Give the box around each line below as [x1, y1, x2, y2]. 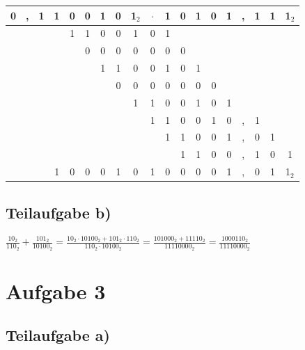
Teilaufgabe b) [6, 201, 111, 223]
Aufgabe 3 [6, 276, 106, 305]
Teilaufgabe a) [6, 324, 110, 346]
